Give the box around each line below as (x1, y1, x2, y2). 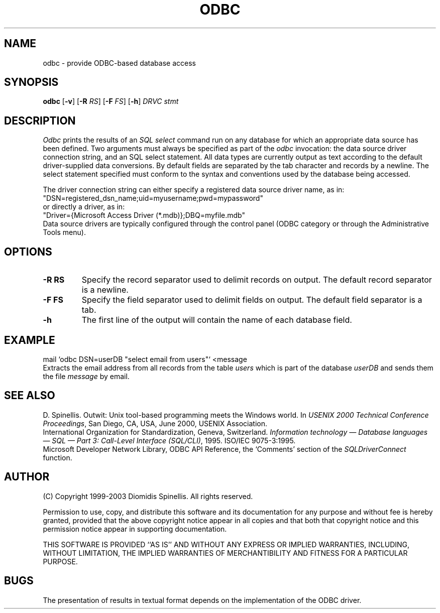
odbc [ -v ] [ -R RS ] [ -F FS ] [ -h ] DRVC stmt (43, 97, 179, 106)
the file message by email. (43, 372, 130, 381)
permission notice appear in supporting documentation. (43, 524, 227, 533)
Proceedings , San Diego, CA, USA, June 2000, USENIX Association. (43, 419, 268, 428)
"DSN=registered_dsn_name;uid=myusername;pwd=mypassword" (43, 194, 263, 203)
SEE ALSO (4, 389, 55, 402)
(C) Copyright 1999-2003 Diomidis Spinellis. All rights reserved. (43, 492, 253, 501)
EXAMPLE (4, 333, 55, 346)
